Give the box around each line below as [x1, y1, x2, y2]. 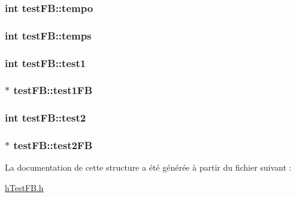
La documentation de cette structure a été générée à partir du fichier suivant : [5, 161, 292, 174]
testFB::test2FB [13, 138, 93, 153]
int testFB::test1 [5, 55, 86, 70]
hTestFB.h [5, 181, 44, 194]
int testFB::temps [5, 28, 92, 43]
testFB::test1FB [13, 83, 93, 98]
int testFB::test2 [5, 110, 86, 125]
